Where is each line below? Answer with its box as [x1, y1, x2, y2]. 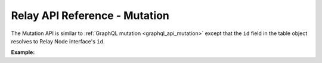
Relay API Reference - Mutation [11, 9, 170, 22]
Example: [11, 49, 35, 56]
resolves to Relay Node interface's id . [11, 37, 105, 45]
